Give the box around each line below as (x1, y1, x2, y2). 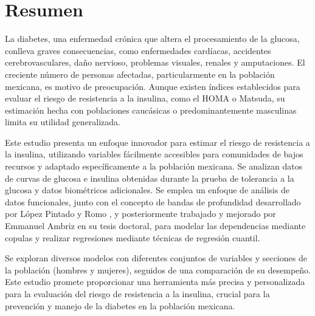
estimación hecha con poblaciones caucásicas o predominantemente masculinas (5, 103, 297, 116)
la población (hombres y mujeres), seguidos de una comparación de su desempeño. (5, 263, 311, 276)
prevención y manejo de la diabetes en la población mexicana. (5, 299, 235, 312)
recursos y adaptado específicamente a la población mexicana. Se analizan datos (5, 160, 303, 173)
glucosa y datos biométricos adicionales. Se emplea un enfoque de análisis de (5, 184, 289, 196)
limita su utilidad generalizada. (5, 115, 120, 128)
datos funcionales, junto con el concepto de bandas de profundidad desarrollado (5, 195, 301, 208)
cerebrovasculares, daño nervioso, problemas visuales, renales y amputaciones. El (5, 56, 305, 69)
